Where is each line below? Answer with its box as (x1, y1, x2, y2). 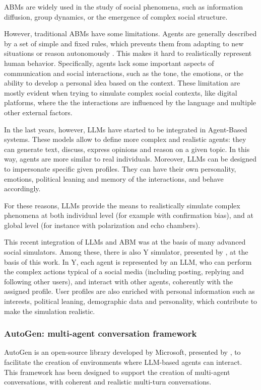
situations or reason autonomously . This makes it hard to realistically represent (4, 48, 252, 58)
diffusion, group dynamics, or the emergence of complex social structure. (4, 11, 228, 22)
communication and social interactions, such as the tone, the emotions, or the (4, 67, 243, 78)
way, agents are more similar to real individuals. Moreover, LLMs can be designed (4, 153, 257, 164)
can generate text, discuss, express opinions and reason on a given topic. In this (4, 143, 250, 154)
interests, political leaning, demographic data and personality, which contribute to (4, 296, 257, 306)
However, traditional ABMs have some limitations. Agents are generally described (4, 28, 257, 39)
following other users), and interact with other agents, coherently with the (4, 276, 233, 286)
